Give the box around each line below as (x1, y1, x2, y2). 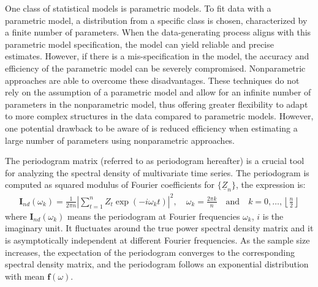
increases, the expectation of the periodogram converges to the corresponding (5, 245, 295, 258)
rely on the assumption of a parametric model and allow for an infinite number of (5, 86, 311, 99)
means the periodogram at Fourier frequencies (67, 209, 240, 222)
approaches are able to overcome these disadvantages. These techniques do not (5, 73, 300, 86)
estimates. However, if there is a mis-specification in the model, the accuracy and (5, 50, 309, 62)
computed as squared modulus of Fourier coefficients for (5, 178, 215, 191)
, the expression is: (236, 178, 306, 191)
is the (262, 209, 284, 222)
